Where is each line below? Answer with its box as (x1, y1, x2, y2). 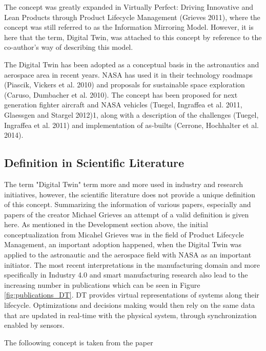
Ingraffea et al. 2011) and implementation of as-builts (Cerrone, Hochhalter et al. (4, 119, 259, 130)
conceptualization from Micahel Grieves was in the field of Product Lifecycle (4, 229, 244, 239)
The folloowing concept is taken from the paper (4, 337, 153, 347)
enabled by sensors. (4, 320, 65, 330)
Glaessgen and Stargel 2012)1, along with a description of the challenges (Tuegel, (4, 109, 259, 120)
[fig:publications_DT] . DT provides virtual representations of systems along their (4, 289, 259, 300)
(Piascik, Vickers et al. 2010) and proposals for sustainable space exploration (4, 79, 245, 90)
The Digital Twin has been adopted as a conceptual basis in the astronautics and (4, 59, 259, 69)
